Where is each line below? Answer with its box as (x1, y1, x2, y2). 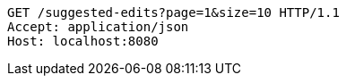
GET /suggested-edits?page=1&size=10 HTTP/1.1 (7, 5, 340, 20)
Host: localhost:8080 (7, 34, 159, 48)
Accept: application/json (7, 20, 189, 34)
